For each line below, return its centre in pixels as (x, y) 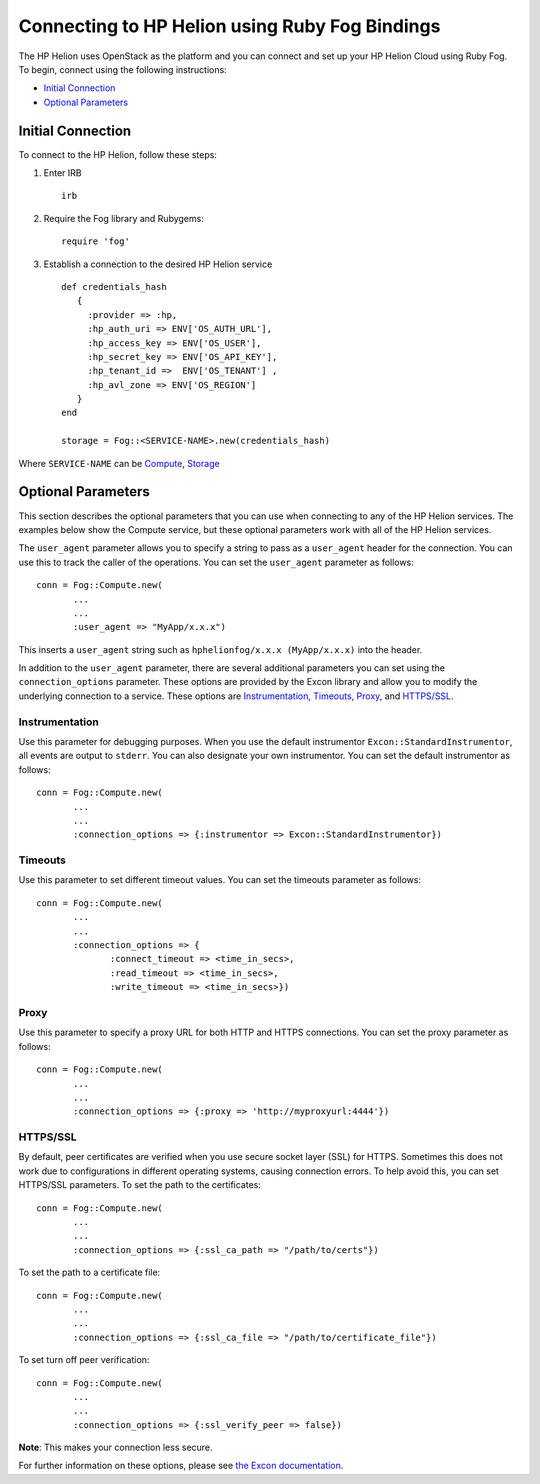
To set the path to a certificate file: (89, 1272)
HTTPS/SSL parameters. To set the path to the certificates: (140, 1185)
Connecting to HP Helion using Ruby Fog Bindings (229, 26)
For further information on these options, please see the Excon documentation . (181, 1466)
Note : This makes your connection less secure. (116, 1447)
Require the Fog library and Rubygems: (123, 218)
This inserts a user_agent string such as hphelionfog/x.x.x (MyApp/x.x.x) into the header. (220, 649)
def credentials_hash (114, 286)
